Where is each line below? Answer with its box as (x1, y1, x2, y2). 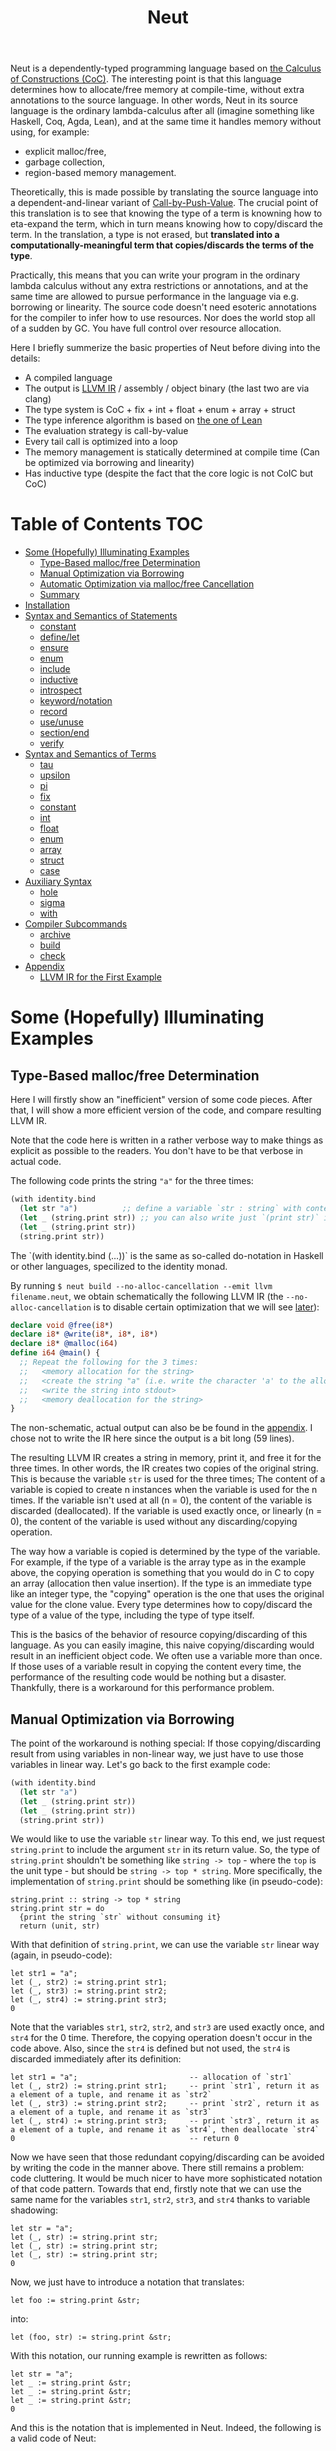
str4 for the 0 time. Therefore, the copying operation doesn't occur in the (10, 2032, 313, 2044)
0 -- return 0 (10, 2134, 240, 2144)
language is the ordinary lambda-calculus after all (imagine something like (10, 105, 315, 117)
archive (39, 929, 71, 941)
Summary (39, 589, 80, 601)
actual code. (10, 1156, 62, 1168)
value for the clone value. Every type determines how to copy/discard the (10, 1599, 313, 1611)
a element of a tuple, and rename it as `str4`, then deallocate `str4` (10, 2125, 320, 2135)
